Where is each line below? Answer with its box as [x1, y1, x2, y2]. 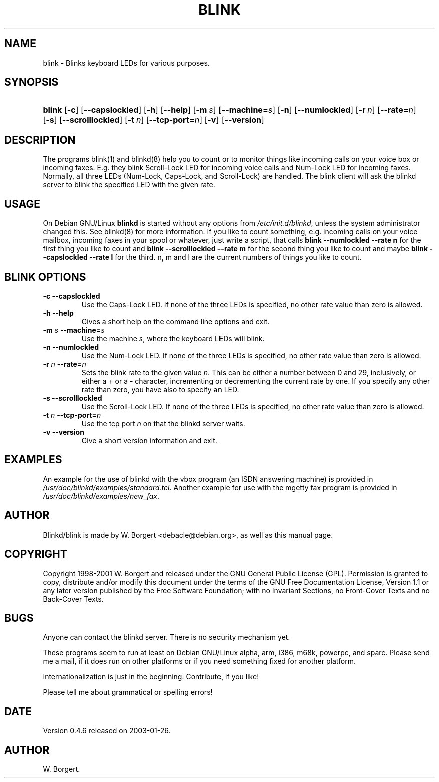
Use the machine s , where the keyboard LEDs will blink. [81, 334, 265, 343]
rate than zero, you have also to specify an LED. [81, 385, 239, 394]
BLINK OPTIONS [4, 270, 86, 283]
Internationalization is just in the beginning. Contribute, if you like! [43, 672, 259, 681]
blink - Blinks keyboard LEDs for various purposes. [43, 58, 210, 67]
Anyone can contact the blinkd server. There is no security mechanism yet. [43, 633, 290, 642]
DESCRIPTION [4, 133, 76, 146]
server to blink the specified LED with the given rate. [43, 180, 215, 189]
